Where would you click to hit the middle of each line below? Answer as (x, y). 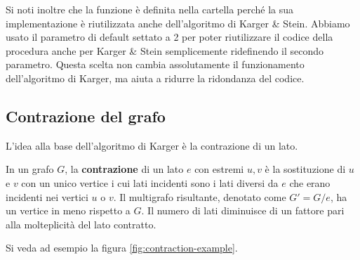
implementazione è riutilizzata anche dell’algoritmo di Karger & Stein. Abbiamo (178, 23)
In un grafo (30, 169)
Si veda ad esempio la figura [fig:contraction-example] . (122, 248)
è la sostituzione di (305, 169)
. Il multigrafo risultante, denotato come (200, 196)
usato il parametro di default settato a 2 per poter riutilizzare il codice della (169, 37)
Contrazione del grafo (86, 116)
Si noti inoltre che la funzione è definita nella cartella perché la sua (150, 9)
